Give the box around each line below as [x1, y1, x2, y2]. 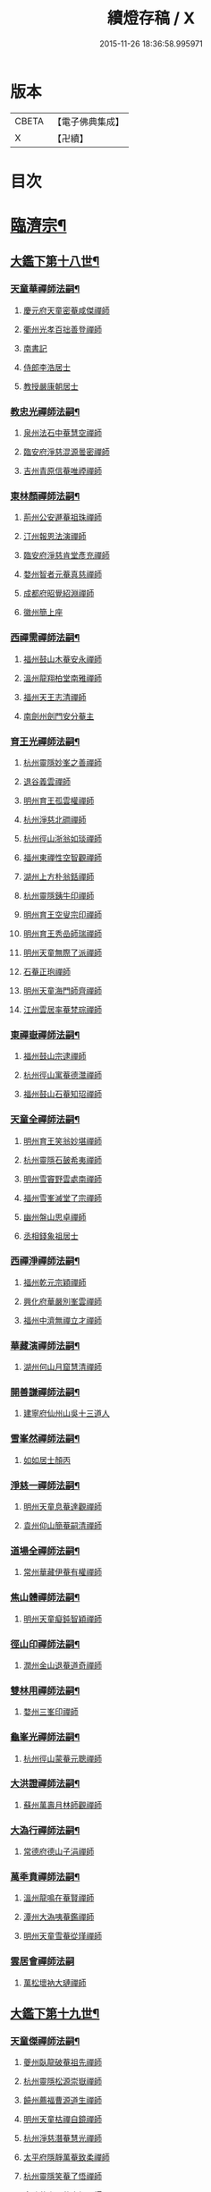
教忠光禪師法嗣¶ [10, 405, 80, 418]
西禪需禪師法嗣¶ [10, 631, 80, 644]
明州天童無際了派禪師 [22, 947, 102, 958]
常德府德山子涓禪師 [22, 1846, 95, 1857]
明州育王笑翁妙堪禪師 [22, 1135, 102, 1146]
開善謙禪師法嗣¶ [10, 1386, 80, 1399]
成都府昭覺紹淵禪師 [22, 588, 95, 599]
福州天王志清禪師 [22, 691, 87, 702]
